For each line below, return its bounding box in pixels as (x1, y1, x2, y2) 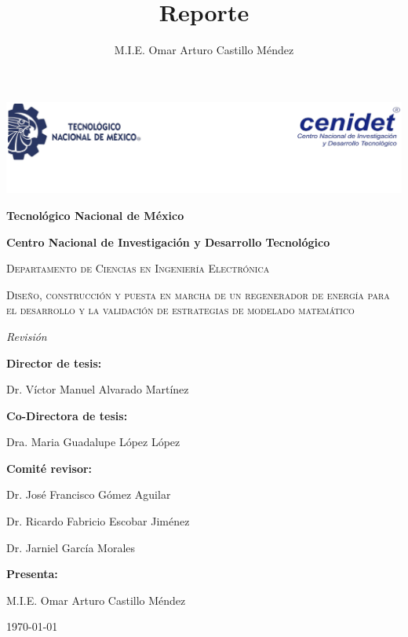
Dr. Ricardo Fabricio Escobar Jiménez (6, 513, 190, 529)
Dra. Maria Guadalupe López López (6, 434, 180, 450)
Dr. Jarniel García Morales (6, 539, 136, 555)
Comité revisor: (6, 459, 93, 476)
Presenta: (6, 566, 58, 582)
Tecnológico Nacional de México (6, 207, 184, 223)
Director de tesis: (6, 354, 102, 371)
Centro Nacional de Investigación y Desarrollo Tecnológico (6, 233, 330, 250)
